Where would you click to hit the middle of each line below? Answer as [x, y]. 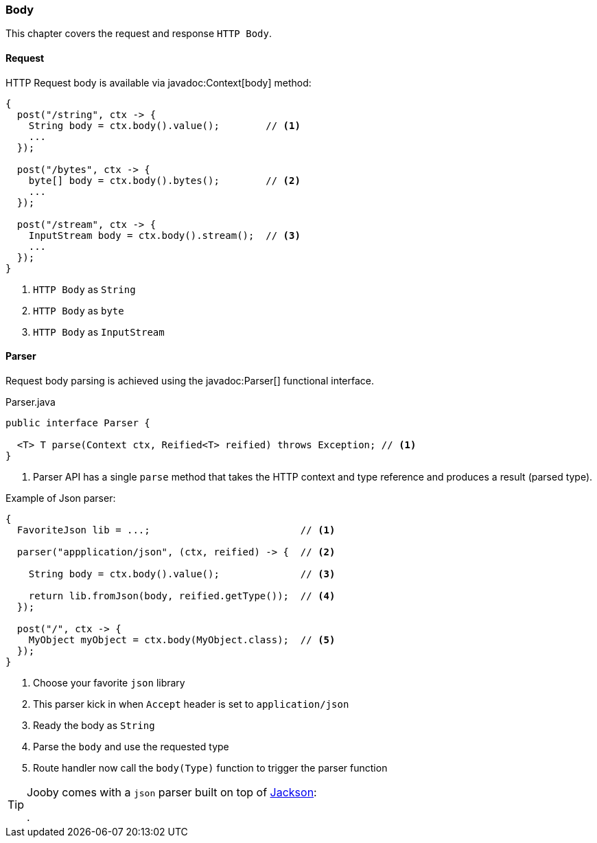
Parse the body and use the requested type [131, 746]
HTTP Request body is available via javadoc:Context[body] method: [159, 82]
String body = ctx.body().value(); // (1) [164, 125]
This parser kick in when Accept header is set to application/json [191, 704]
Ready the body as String [94, 725]
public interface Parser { [78, 423]
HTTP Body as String [84, 289]
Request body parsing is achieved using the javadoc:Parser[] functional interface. [190, 380]
